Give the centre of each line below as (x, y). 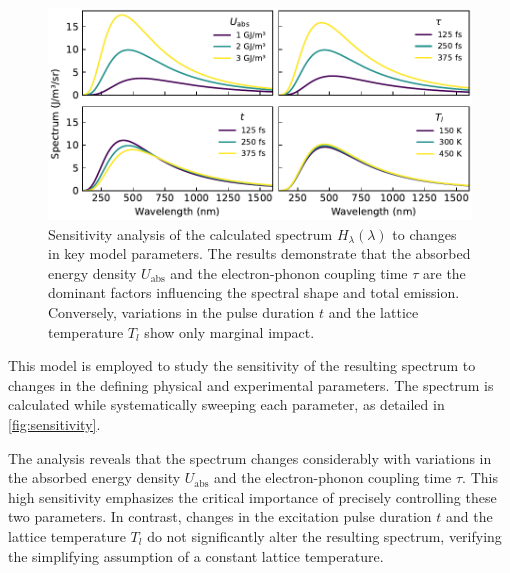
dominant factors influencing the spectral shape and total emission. (254, 292)
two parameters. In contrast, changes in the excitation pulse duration (220, 516)
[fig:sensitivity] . (54, 423)
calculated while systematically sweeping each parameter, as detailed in (226, 404)
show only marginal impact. (229, 331)
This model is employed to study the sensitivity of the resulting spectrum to (242, 365)
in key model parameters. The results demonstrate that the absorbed (259, 253)
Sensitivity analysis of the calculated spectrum (190, 233)
